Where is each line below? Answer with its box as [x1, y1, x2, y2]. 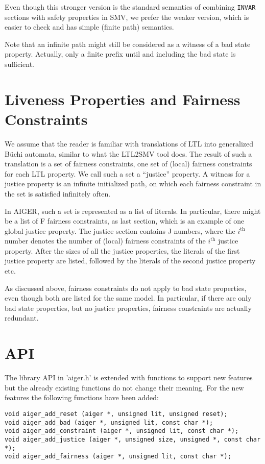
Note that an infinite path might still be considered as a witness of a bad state [5, 38, 251, 49]
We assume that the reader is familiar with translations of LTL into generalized [5, 138, 254, 149]
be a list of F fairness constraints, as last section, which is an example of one [5, 215, 245, 226]
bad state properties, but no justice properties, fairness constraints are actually [5, 302, 252, 313]
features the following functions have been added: [5, 392, 159, 403]
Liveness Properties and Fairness [5, 88, 240, 109]
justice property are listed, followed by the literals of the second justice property [5, 255, 256, 266]
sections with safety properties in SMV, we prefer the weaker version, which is [5, 11, 249, 22]
